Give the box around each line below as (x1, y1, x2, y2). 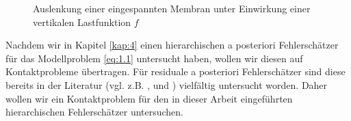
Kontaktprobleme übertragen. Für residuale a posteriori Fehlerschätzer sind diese (5, 64, 346, 79)
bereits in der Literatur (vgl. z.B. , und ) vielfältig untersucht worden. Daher (5, 77, 328, 92)
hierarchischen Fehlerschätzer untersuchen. (5, 105, 184, 119)
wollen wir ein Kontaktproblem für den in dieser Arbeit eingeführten (5, 91, 293, 105)
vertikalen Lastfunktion (33, 14, 131, 29)
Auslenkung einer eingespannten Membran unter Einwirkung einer (33, 1, 311, 15)
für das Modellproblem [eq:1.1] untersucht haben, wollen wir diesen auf (5, 51, 303, 65)
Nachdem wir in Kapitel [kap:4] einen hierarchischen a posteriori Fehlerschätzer (5, 38, 339, 52)
